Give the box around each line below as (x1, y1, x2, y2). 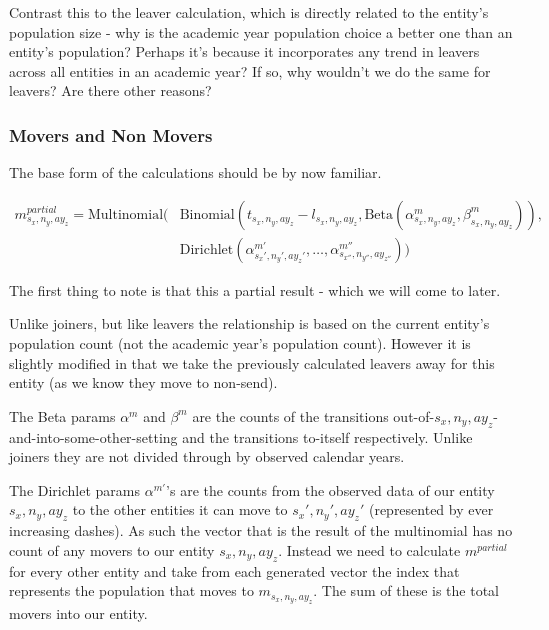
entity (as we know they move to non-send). (9, 372, 278, 393)
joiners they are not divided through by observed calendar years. (9, 446, 405, 467)
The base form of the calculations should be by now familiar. (9, 162, 382, 183)
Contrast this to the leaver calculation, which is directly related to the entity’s (9, 2, 489, 22)
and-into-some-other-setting (9, 426, 178, 447)
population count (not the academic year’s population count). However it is (9, 333, 471, 354)
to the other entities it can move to (72, 499, 288, 520)
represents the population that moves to (9, 580, 254, 601)
